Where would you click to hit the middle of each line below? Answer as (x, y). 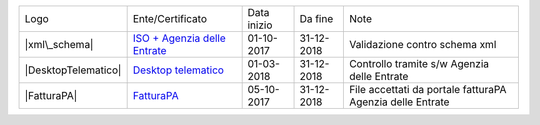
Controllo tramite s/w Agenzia (419, 63)
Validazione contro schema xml (422, 44)
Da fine (316, 18)
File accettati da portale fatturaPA (427, 89)
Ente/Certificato (170, 18)
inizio (260, 25)
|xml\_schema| (59, 44)
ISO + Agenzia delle (179, 38)
